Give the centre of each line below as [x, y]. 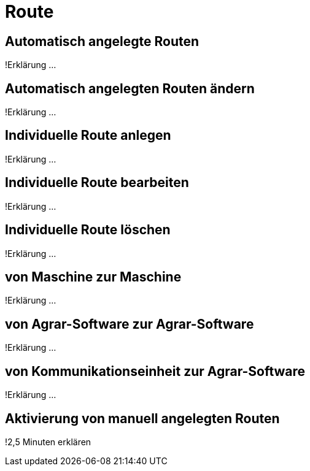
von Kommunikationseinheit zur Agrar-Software [155, 371]
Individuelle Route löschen [88, 230]
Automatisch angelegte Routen [102, 41]
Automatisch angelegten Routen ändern [130, 88]
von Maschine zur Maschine [93, 277]
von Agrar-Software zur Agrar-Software [130, 324]
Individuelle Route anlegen [88, 136]
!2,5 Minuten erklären [48, 442]
